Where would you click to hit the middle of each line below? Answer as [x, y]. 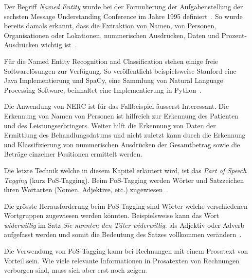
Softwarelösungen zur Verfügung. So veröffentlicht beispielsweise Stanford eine [120, 70]
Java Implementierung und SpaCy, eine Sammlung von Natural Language [114, 80]
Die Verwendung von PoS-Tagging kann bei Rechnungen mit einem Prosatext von [126, 251]
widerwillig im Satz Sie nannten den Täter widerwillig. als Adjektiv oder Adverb [124, 225]
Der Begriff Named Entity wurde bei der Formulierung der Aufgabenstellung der [124, 6]
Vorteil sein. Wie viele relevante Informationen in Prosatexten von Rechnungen [122, 260]
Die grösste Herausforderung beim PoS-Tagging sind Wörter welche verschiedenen [126, 206]
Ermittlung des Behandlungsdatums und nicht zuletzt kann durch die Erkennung [125, 135]
